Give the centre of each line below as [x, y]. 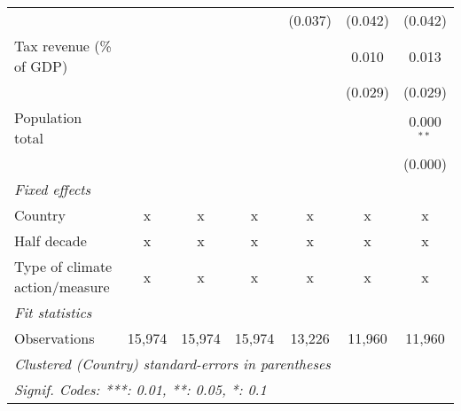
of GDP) [41, 66]
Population [48, 117]
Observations [55, 338]
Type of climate [63, 266]
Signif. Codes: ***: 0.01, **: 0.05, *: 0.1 [141, 389]
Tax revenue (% [63, 46]
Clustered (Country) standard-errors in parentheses [172, 364]
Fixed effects [53, 189]
